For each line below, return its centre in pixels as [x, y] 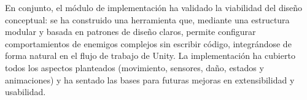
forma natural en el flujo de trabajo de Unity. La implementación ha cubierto [150, 56]
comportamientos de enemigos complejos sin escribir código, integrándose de [148, 43]
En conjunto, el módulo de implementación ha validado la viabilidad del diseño [154, 7]
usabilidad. [25, 92]
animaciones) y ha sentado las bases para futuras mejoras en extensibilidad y [150, 79]
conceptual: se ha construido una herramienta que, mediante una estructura [147, 19]
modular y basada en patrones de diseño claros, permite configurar [130, 32]
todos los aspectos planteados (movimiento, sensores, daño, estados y [134, 67]
